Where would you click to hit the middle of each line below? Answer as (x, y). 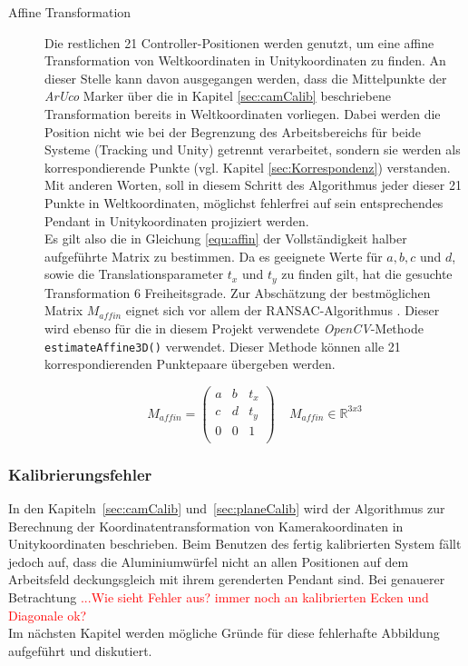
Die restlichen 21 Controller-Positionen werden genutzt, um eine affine (239, 42)
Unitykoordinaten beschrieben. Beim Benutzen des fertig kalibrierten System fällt (235, 544)
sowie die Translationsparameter (134, 274)
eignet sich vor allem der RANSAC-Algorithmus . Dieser (283, 310)
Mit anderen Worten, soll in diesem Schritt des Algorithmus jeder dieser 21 (253, 185)
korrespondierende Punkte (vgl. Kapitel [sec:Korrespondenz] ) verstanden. (248, 167)
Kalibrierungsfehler (80, 474)
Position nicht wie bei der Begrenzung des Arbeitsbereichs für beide (233, 131)
